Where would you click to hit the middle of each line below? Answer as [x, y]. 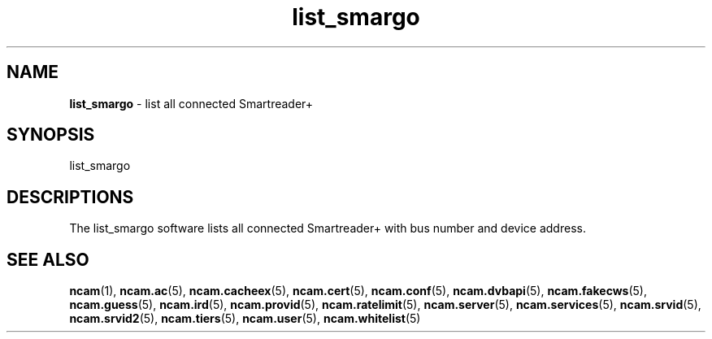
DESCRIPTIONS [70, 197]
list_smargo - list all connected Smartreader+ [191, 103]
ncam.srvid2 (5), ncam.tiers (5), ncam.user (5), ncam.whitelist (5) [245, 319]
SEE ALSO [48, 259]
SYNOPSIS [51, 135]
